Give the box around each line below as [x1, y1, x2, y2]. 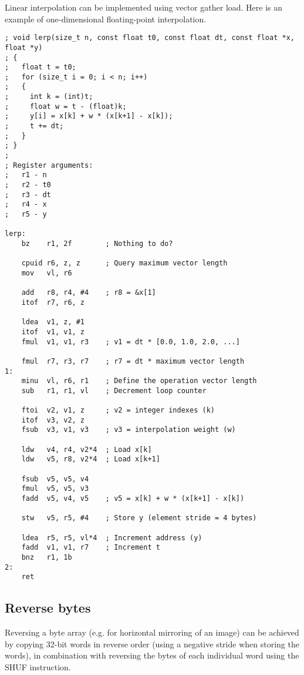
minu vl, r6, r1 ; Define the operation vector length [21, 377, 257, 385]
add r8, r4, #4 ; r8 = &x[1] [21, 288, 156, 297]
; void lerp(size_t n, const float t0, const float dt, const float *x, [5, 34, 295, 42]
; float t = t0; [5, 63, 76, 72]
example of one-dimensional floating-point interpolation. [5, 12, 207, 25]
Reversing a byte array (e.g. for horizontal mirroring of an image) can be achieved [5, 626, 299, 639]
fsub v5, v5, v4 [21, 474, 89, 483]
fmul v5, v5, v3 [21, 484, 89, 493]
